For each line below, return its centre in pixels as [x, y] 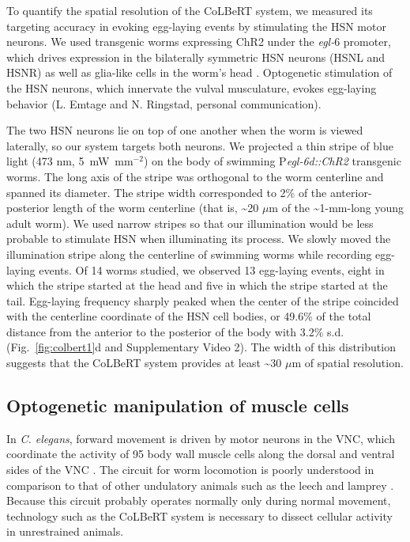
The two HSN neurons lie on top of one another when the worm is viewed [185, 130]
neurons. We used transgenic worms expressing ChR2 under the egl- [171, 42]
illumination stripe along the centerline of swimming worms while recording [189, 254]
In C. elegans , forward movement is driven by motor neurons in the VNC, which [201, 438]
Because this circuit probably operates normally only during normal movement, [199, 500]
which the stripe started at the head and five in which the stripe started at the [197, 285]
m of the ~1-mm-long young [337, 208]
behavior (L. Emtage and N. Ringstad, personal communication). [164, 103]
